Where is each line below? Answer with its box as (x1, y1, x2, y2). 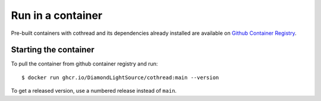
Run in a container (11, 9, 103, 22)
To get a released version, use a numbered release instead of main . (11, 87, 177, 95)
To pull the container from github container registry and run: (11, 60, 158, 67)
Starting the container (11, 45, 95, 55)
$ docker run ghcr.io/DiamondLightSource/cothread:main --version (21, 74, 219, 81)
